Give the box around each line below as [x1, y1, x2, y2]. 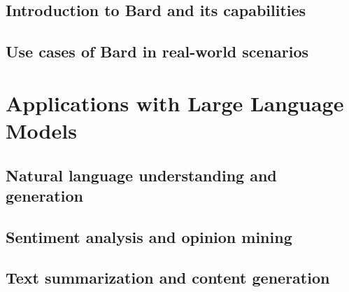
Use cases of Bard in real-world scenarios [6, 41, 309, 62]
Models [6, 116, 77, 144]
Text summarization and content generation [6, 267, 330, 288]
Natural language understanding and [6, 164, 277, 186]
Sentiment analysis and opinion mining [6, 225, 292, 247]
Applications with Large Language [6, 88, 344, 117]
